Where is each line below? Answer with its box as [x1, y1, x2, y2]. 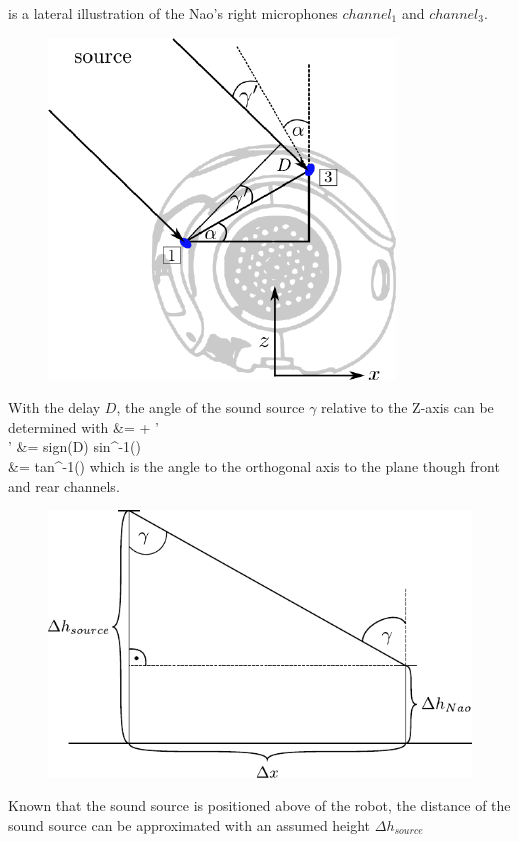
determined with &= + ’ [8, 416, 159, 437]
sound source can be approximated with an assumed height [8, 814, 371, 835]
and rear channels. [8, 475, 120, 496]
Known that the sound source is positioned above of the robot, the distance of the [8, 795, 511, 816]
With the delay [8, 397, 101, 418]
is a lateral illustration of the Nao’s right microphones [8, 3, 338, 23]
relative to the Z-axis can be [321, 397, 494, 418]
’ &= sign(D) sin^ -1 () [8, 436, 141, 457]
